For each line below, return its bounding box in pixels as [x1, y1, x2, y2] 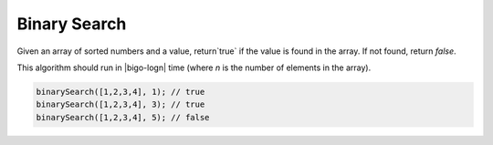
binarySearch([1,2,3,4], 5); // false [36, 112, 210, 122]
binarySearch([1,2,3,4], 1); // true [36, 87, 205, 97]
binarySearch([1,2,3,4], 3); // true [36, 99, 205, 109]
